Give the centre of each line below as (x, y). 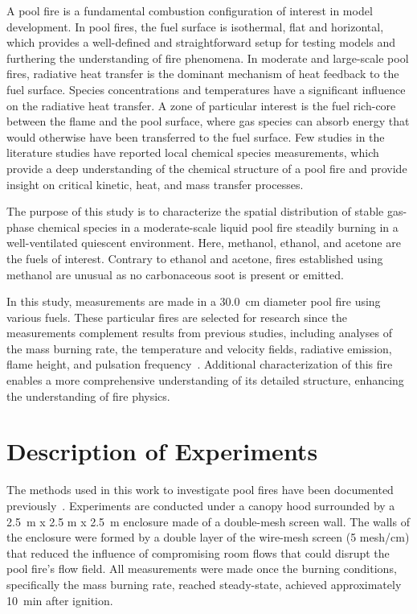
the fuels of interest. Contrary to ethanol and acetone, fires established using (195, 258)
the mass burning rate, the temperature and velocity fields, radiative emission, (199, 348)
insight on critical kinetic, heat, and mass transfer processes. (155, 184)
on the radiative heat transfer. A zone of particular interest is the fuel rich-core (201, 105)
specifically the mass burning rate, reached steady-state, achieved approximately (204, 584)
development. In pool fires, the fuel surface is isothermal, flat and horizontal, (195, 26)
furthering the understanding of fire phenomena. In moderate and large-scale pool (208, 58)
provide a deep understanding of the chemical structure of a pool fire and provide (207, 168)
